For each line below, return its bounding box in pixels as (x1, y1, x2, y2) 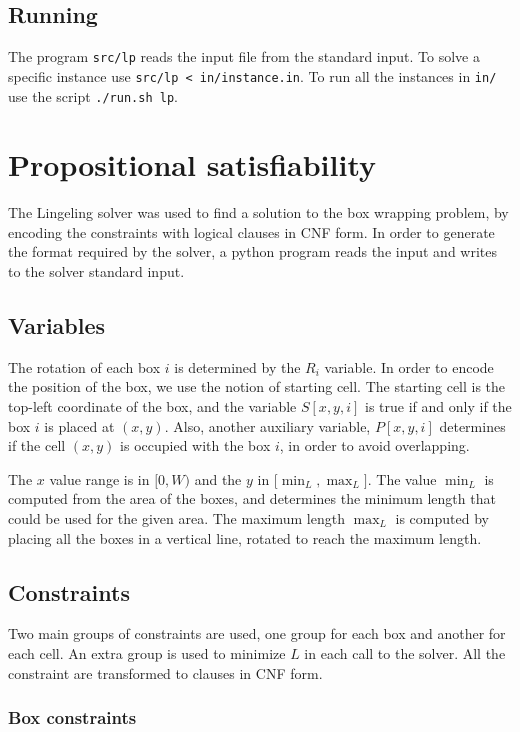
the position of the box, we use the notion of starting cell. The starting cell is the (8, 376, 506, 397)
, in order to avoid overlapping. (279, 435, 470, 456)
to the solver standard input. (8, 261, 185, 282)
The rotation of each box (8, 356, 161, 377)
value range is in (49, 468, 150, 489)
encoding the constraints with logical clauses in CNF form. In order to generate (8, 221, 495, 242)
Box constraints (8, 705, 137, 730)
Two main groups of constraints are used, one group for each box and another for (8, 623, 506, 644)
